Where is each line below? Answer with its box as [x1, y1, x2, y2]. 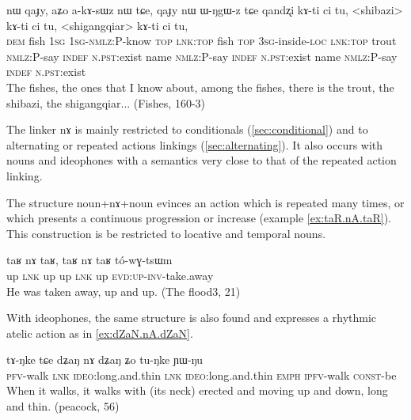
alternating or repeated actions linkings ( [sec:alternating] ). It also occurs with [6, 136, 383, 153]
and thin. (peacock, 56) [6, 398, 120, 414]
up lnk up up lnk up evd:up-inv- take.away [6, 267, 214, 283]
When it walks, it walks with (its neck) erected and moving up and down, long [6, 382, 388, 399]
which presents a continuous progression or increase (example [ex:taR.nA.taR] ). [6, 210, 391, 226]
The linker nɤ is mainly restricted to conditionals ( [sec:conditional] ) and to [6, 121, 368, 138]
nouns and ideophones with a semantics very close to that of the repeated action [6, 152, 397, 168]
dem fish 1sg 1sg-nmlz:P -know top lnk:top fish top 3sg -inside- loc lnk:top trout [6, 32, 397, 49]
